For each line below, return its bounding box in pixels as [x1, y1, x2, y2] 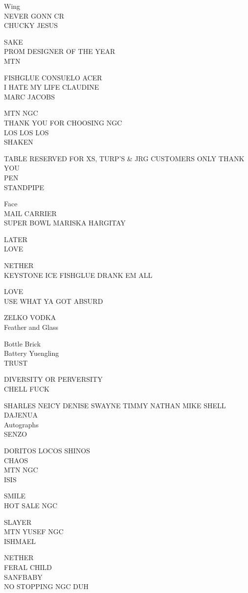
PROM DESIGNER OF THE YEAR [4, 46, 115, 56]
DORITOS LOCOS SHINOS [4, 445, 90, 455]
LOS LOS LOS [4, 127, 49, 137]
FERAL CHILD [4, 562, 52, 572]
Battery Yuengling [4, 348, 59, 358]
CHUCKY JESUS [4, 20, 58, 30]
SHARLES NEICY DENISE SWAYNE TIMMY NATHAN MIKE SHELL [4, 400, 226, 410]
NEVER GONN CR [4, 10, 64, 21]
